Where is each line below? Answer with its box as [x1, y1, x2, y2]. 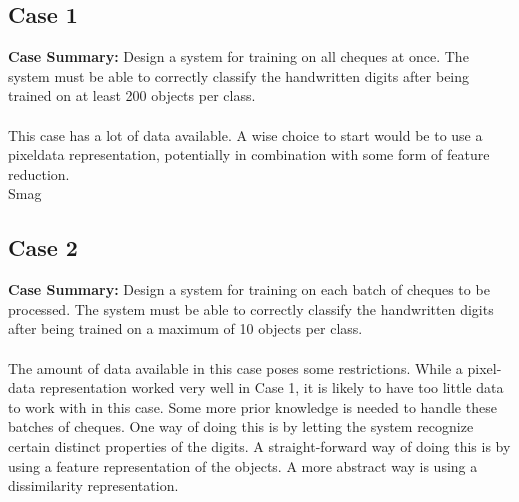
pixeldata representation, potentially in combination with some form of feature [8, 144, 490, 165]
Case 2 [8, 232, 78, 263]
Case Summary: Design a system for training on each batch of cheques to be [8, 279, 490, 300]
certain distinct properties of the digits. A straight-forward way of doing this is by [8, 435, 511, 456]
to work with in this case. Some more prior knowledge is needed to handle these [8, 396, 497, 417]
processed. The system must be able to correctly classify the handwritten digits [8, 298, 494, 319]
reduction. [8, 163, 70, 184]
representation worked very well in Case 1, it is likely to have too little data [39, 377, 504, 398]
